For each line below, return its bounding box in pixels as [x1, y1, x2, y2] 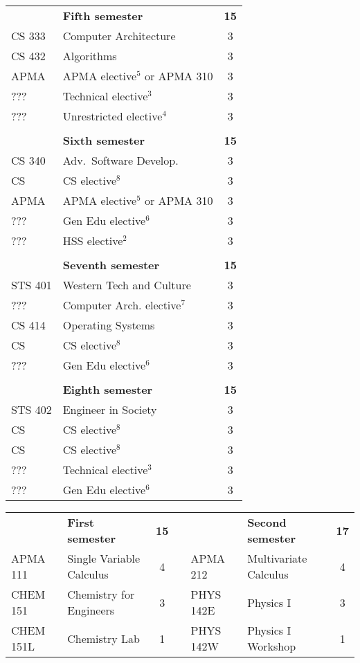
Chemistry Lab [67, 630, 141, 646]
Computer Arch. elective [62, 297, 181, 313]
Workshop [247, 638, 296, 654]
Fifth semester [62, 8, 143, 24]
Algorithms [62, 48, 117, 64]
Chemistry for [67, 586, 135, 602]
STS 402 [11, 401, 52, 417]
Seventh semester [62, 257, 160, 273]
